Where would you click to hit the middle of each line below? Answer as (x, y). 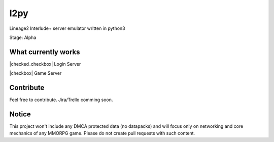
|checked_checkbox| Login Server (45, 64)
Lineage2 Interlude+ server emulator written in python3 (67, 28)
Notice (20, 114)
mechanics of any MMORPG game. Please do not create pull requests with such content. (102, 133)
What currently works (45, 52)
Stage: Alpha (23, 37)
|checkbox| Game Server (36, 73)
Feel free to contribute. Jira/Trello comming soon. (61, 100)
